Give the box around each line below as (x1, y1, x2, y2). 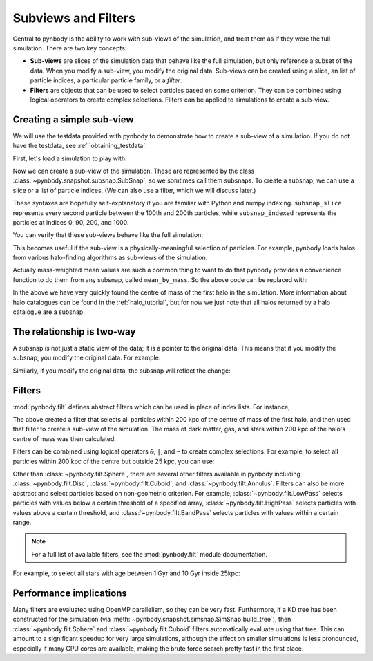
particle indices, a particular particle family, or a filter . (30, 76, 182, 84)
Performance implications (12, 587, 127, 599)
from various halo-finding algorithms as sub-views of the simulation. (12, 253, 208, 262)
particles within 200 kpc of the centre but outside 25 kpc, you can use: (12, 457, 215, 465)
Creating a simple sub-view (12, 113, 134, 125)
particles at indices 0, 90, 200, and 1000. (12, 218, 129, 226)
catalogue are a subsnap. (12, 308, 86, 316)
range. (12, 518, 32, 526)
